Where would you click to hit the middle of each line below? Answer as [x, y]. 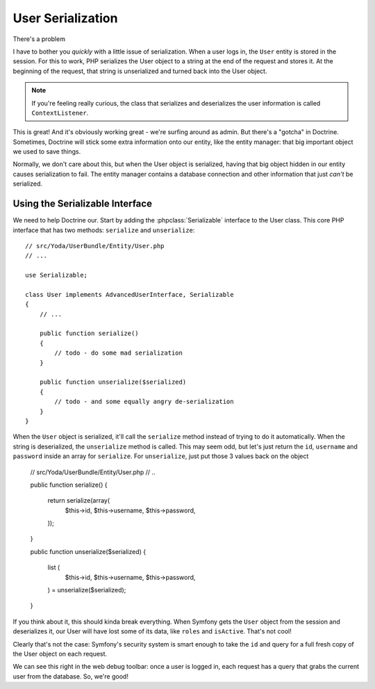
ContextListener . [60, 113]
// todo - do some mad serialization [119, 353]
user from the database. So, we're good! [70, 676]
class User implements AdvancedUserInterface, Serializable [130, 294]
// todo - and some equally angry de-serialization [144, 402]
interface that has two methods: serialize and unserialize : [104, 230]
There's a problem [39, 39]
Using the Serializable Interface [83, 204]
